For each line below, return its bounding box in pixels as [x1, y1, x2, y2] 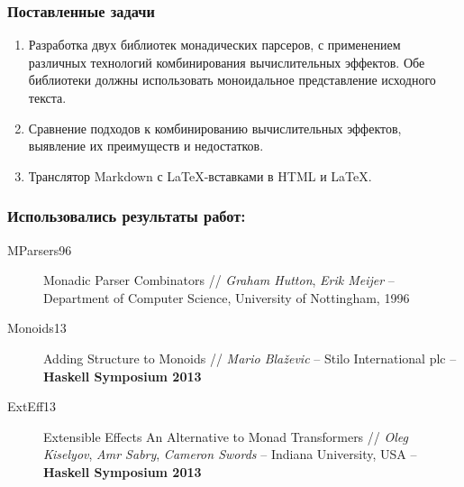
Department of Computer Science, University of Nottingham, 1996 [43, 288, 410, 307]
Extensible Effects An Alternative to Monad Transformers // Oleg [43, 427, 408, 446]
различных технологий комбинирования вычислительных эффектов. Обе [28, 52, 425, 71]
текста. [28, 88, 67, 106]
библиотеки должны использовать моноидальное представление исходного [28, 70, 436, 89]
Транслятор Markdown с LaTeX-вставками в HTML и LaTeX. [28, 166, 372, 185]
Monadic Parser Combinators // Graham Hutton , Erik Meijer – [43, 271, 395, 289]
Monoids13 [7, 318, 67, 337]
